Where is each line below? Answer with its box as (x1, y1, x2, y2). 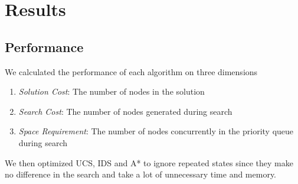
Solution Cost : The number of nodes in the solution (18, 85, 205, 98)
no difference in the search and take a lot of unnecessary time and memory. (5, 168, 277, 180)
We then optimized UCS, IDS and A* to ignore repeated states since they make (5, 156, 293, 169)
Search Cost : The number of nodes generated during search (18, 105, 232, 117)
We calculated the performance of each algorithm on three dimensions (5, 65, 258, 78)
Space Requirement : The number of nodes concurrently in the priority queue (18, 125, 294, 137)
